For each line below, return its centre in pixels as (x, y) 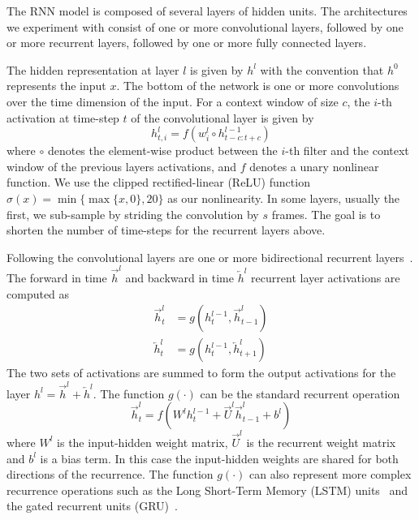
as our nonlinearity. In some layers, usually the (284, 198)
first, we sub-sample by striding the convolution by (133, 214)
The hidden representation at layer (93, 69)
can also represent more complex (330, 474)
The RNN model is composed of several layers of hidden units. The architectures (207, 11)
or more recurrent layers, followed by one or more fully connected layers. (187, 43)
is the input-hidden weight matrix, (143, 442)
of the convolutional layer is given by (222, 117)
